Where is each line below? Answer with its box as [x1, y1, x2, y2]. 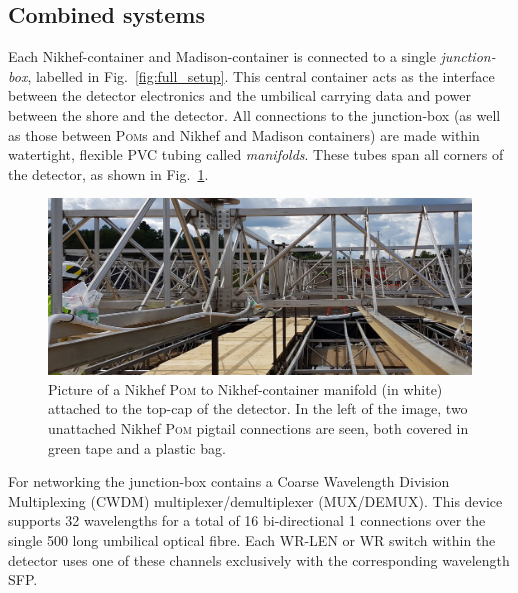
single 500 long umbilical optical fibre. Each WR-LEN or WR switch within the [8, 529, 496, 550]
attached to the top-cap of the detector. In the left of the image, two [48, 398, 468, 419]
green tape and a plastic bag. [48, 437, 226, 458]
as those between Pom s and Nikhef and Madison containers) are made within [8, 124, 480, 145]
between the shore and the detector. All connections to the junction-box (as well [8, 104, 501, 125]
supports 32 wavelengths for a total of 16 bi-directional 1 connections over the [8, 510, 486, 531]
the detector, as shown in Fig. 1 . [8, 163, 209, 184]
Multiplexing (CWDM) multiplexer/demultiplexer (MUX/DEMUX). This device [8, 490, 503, 511]
